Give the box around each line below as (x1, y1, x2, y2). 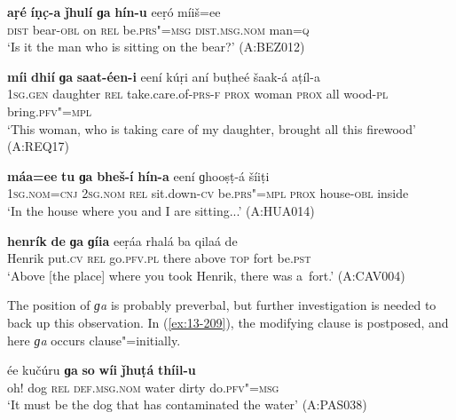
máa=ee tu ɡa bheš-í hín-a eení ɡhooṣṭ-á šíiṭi (7, 166, 270, 185)
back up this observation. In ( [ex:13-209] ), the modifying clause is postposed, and (7, 313, 449, 331)
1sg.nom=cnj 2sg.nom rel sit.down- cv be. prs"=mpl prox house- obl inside (7, 184, 409, 202)
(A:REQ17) (7, 137, 70, 155)
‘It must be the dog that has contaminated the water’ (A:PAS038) (7, 395, 367, 414)
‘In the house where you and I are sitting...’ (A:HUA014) (7, 201, 315, 219)
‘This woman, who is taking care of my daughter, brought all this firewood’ (7, 119, 416, 138)
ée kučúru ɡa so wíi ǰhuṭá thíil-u (7, 361, 196, 379)
